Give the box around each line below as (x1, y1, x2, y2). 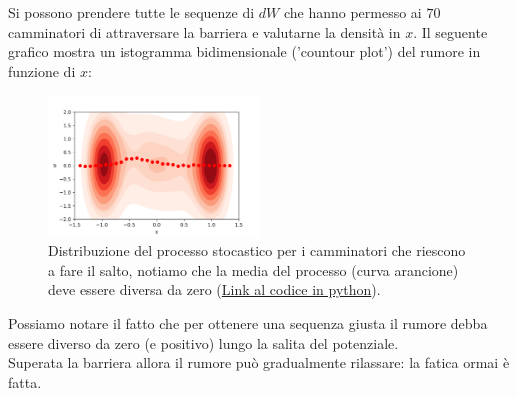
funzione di (8, 60, 76, 81)
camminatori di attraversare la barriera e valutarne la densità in (8, 21, 401, 42)
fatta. (8, 371, 42, 392)
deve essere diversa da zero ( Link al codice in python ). (48, 279, 381, 300)
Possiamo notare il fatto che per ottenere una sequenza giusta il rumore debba (8, 312, 488, 333)
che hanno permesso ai (283, 2, 422, 22)
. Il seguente (413, 21, 488, 42)
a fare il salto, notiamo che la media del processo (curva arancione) (48, 259, 459, 280)
